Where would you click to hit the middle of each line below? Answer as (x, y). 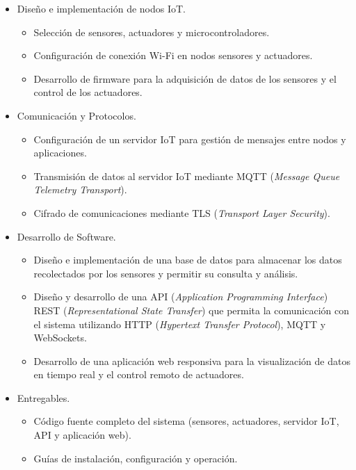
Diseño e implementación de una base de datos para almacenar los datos (188, 260)
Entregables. (43, 397)
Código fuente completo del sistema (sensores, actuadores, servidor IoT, (186, 421)
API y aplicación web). (82, 435)
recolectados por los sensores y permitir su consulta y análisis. (166, 273)
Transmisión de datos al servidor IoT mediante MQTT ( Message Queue (187, 176)
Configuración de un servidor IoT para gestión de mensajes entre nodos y (190, 139)
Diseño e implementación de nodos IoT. (102, 8)
